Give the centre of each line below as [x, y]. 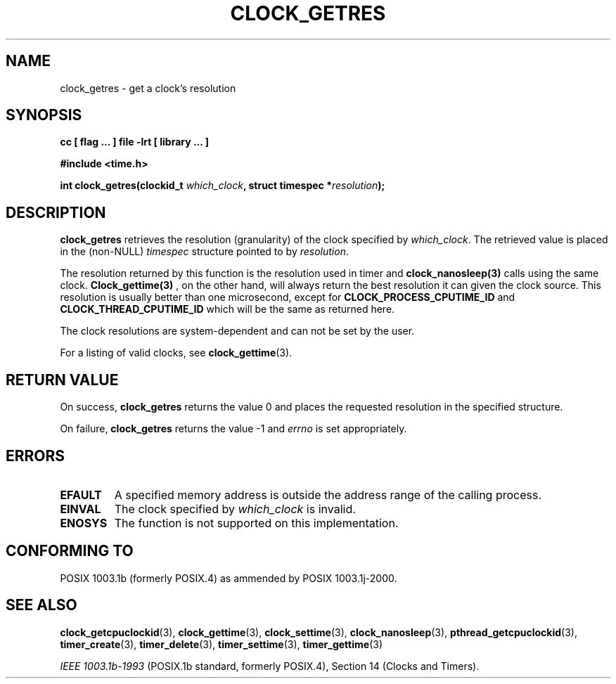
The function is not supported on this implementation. [256, 523]
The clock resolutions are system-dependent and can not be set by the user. [237, 331]
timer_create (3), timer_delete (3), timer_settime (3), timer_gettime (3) [221, 644]
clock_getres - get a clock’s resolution [148, 88]
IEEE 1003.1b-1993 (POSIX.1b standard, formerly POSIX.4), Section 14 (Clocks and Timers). [270, 666]
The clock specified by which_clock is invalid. [235, 509]
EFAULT [81, 495]
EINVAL [81, 509]
